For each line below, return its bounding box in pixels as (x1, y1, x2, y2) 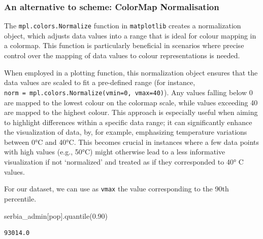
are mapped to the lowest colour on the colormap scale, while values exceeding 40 (4, 97, 258, 107)
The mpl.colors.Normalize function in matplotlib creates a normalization (4, 20, 241, 31)
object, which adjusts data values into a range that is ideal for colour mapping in (4, 30, 256, 41)
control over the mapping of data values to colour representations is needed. (4, 50, 240, 61)
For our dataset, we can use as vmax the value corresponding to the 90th (4, 183, 229, 194)
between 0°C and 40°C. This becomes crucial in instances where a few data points (4, 136, 259, 147)
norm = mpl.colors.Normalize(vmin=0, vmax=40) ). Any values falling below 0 (4, 87, 253, 97)
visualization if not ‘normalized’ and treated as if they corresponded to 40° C (4, 156, 244, 167)
